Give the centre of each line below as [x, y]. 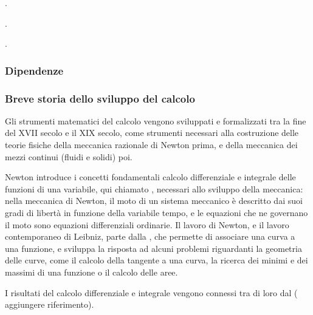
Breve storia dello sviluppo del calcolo [100, 98]
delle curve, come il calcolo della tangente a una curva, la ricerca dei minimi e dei [156, 260]
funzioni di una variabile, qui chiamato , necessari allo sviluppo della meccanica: [154, 188]
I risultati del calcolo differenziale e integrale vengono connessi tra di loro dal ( [151, 292]
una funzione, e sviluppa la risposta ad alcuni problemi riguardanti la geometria [153, 248]
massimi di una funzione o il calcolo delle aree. [91, 272]
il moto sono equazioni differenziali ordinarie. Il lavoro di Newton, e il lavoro [147, 224]
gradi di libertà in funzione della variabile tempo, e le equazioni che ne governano [156, 212]
